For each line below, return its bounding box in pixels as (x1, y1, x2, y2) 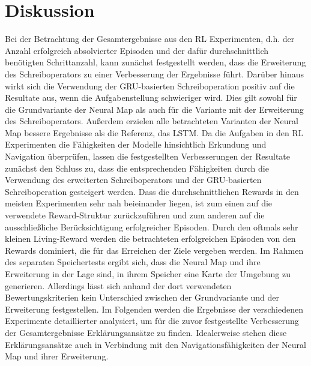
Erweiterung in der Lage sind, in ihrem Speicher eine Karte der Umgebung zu (5, 268, 291, 280)
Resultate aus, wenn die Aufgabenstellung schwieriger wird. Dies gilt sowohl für (5, 91, 297, 104)
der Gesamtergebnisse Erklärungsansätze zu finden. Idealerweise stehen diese (5, 326, 287, 338)
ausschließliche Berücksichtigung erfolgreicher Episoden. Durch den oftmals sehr (5, 220, 298, 233)
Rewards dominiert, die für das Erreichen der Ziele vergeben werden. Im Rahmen (5, 244, 304, 256)
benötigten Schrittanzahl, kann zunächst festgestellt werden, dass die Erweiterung (5, 56, 306, 68)
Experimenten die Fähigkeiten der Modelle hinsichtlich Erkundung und (5, 138, 267, 151)
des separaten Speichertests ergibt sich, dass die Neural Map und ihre (5, 256, 261, 268)
